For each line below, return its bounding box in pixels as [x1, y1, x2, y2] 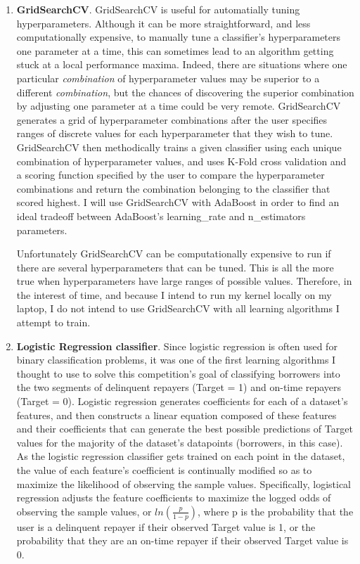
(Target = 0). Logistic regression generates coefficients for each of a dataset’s [16, 394, 348, 409]
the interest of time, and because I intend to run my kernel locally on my [16, 287, 332, 302]
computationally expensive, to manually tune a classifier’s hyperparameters [16, 30, 341, 44]
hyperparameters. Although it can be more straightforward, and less [16, 15, 311, 30]
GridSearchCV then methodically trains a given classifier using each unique [16, 139, 342, 154]
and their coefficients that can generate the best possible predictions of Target [16, 421, 353, 436]
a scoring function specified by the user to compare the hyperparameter [16, 167, 325, 182]
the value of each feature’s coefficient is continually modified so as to [16, 463, 312, 477]
